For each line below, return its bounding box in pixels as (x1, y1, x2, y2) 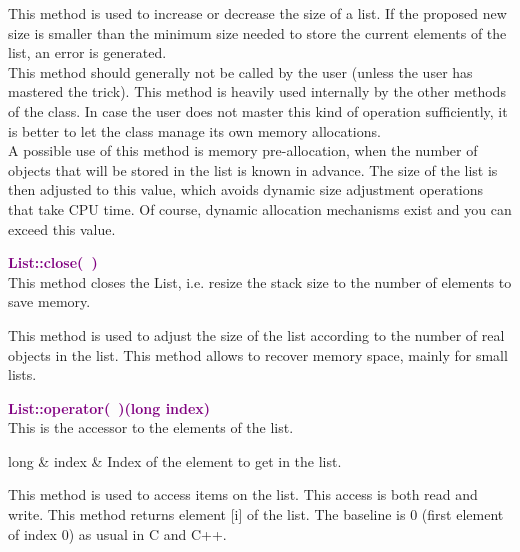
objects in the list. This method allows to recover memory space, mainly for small (8, 344, 508, 365)
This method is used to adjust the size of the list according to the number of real (8, 324, 505, 345)
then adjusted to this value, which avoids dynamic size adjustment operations (8, 179, 483, 200)
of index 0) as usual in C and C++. (8, 523, 227, 544)
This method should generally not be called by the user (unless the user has (8, 61, 473, 82)
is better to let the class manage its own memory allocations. (8, 120, 381, 141)
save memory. (8, 291, 91, 312)
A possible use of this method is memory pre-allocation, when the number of (8, 140, 478, 161)
